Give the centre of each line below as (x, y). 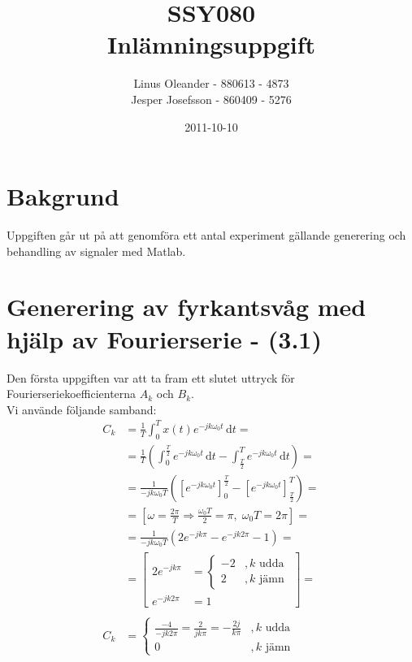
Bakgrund (63, 196)
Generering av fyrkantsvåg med (186, 307)
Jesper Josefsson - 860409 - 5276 (211, 99)
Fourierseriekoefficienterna (72, 394)
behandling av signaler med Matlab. (96, 251)
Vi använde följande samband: (82, 409)
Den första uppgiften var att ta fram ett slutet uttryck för (151, 377)
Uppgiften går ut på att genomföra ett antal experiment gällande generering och (206, 235)
